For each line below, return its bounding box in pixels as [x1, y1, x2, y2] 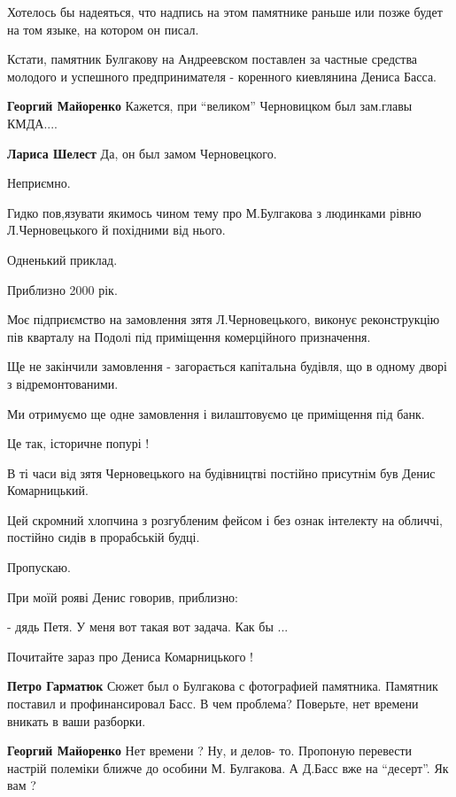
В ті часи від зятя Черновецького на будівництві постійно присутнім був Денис [7, 463, 436, 482]
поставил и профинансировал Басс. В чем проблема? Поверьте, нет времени [7, 694, 419, 713]
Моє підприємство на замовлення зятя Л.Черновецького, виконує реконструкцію [7, 310, 440, 329]
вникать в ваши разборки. [7, 711, 146, 730]
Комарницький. [7, 481, 89, 499]
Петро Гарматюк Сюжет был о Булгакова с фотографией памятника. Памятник [7, 677, 438, 695]
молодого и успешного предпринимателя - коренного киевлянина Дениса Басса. [7, 66, 437, 85]
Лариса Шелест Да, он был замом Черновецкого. [7, 143, 277, 162]
